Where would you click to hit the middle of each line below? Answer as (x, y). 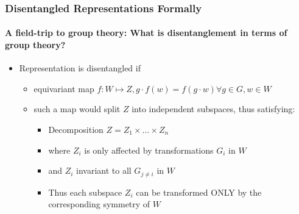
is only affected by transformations (149, 150)
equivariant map (64, 88)
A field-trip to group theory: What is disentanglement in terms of (146, 33)
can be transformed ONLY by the (199, 192)
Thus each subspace (85, 192)
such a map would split (77, 109)
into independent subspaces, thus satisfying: (213, 109)
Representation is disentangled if (80, 68)
